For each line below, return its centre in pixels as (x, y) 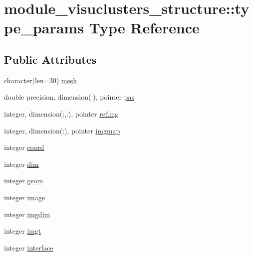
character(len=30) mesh (40, 80)
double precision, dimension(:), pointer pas (69, 97)
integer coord (24, 147)
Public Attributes (50, 59)
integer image (25, 197)
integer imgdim (27, 214)
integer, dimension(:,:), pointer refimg (61, 113)
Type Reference (144, 28)
